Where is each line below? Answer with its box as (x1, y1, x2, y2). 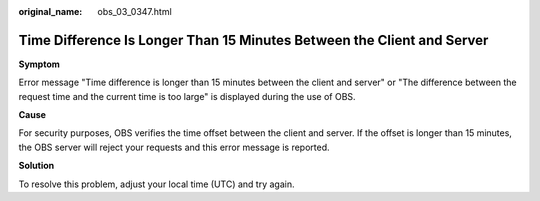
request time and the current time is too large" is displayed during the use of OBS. (18, 90, 356, 102)
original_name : (18, 6, 83, 17)
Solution (18, 160, 55, 172)
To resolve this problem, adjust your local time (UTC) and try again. (18, 178, 295, 190)
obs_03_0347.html (97, 6, 172, 17)
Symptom (18, 58, 60, 70)
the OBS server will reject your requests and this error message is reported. (18, 141, 330, 153)
